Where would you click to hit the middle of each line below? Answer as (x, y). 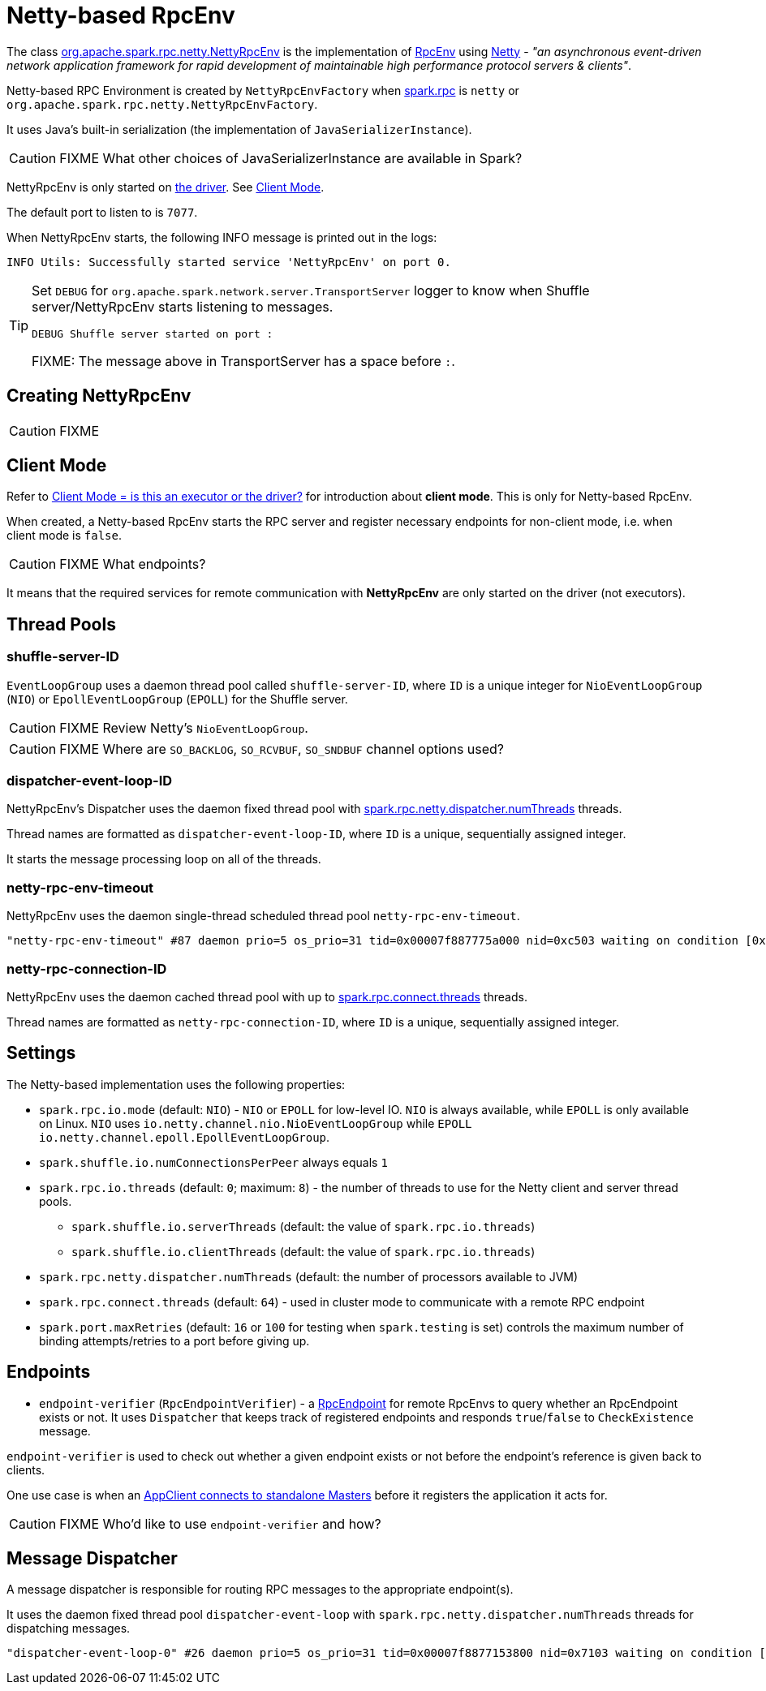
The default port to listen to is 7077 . (102, 212)
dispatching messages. (69, 1629)
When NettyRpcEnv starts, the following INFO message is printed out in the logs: (222, 237)
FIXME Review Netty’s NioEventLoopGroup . (184, 727)
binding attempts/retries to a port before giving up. (174, 1340)
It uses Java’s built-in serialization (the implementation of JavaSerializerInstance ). (239, 129)
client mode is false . (64, 536)
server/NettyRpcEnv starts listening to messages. (183, 306)
